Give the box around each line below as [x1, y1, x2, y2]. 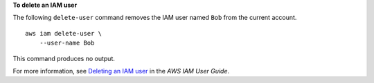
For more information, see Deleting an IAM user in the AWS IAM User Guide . [12, 67, 230, 75]
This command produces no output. [12, 54, 116, 62]
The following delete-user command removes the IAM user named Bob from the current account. [12, 14, 297, 22]
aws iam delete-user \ [25, 29, 103, 37]
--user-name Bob [39, 39, 95, 47]
